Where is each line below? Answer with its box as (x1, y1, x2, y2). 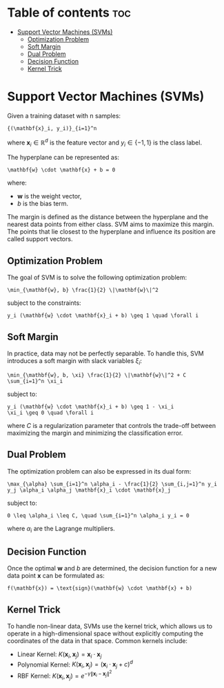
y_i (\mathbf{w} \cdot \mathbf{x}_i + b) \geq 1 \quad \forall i (7, 313, 198, 319)
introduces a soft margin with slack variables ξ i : (7, 356, 143, 366)
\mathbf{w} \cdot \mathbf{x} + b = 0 (7, 167, 116, 174)
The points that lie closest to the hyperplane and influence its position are (7, 227, 216, 236)
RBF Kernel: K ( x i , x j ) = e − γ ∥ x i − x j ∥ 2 (17, 669, 112, 682)
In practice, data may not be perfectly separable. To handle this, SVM (7, 349, 205, 357)
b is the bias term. (17, 199, 69, 208)
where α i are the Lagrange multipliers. (7, 524, 115, 534)
